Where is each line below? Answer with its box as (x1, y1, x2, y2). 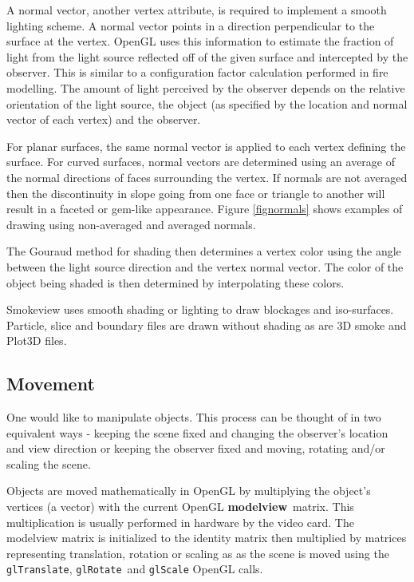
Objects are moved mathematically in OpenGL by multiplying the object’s (6, 482, 371, 499)
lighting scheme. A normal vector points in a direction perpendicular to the (6, 17, 375, 34)
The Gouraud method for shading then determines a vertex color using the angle (6, 243, 401, 259)
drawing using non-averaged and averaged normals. (6, 216, 256, 232)
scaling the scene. (6, 455, 91, 472)
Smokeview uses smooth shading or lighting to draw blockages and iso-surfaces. (6, 301, 394, 318)
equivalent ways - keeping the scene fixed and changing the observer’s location (6, 424, 388, 441)
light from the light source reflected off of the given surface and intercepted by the (6, 48, 408, 65)
